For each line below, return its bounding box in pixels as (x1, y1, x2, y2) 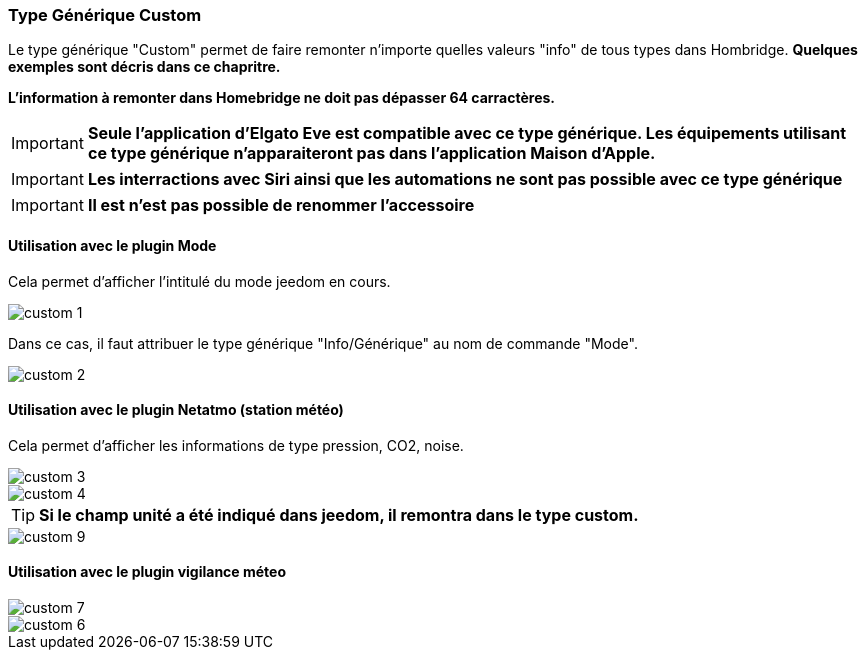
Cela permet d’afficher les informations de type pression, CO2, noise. (8, 436, 464, 454)
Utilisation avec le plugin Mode (8, 236, 217, 254)
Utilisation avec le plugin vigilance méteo (8, 563, 287, 581)
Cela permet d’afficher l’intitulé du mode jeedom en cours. (8, 272, 391, 290)
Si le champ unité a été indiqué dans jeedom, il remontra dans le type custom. (39, 504, 639, 525)
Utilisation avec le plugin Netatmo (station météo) (8, 401, 344, 419)
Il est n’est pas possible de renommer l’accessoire (87, 195, 475, 216)
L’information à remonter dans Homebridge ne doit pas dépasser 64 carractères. (8, 89, 556, 107)
